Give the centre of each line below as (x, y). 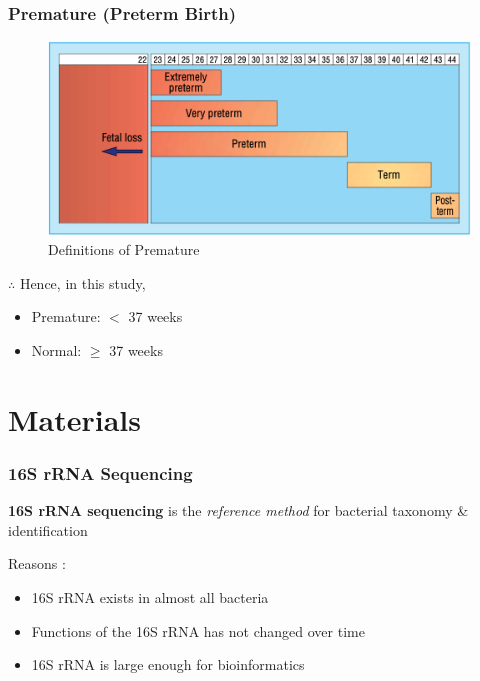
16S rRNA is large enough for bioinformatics (168, 664)
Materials (75, 418)
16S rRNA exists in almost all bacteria (150, 597)
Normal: (56, 350)
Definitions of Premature (124, 249)
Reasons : (37, 563)
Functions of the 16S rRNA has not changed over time (198, 630)
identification (48, 529)
